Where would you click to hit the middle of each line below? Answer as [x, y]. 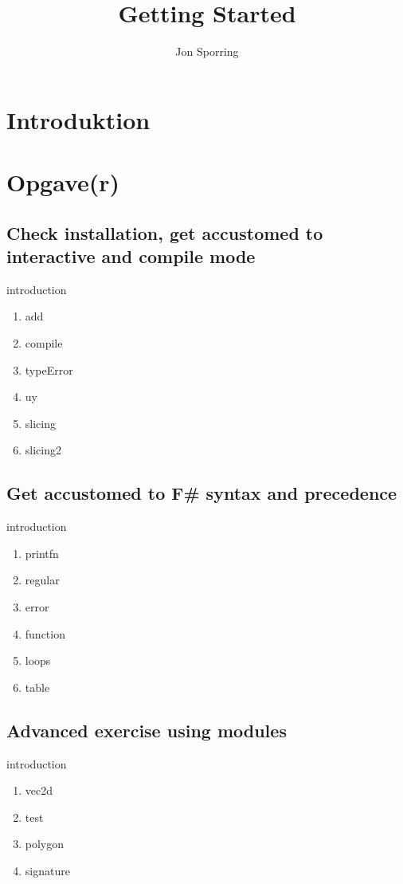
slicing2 [43, 450]
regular [42, 580]
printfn [42, 553]
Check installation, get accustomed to [165, 232]
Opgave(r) [63, 182]
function [45, 633]
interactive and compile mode [131, 256]
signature [47, 870]
